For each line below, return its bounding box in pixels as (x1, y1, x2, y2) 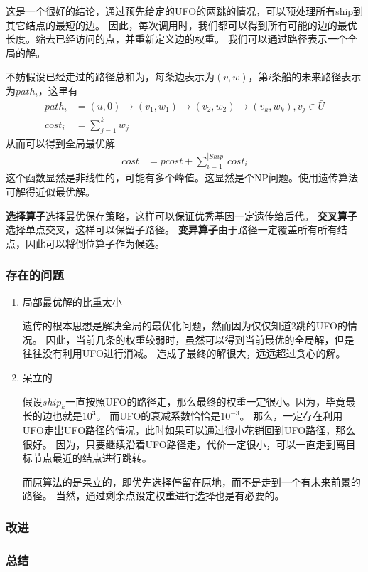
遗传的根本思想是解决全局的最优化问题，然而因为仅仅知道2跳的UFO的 (22, 318, 347, 333)
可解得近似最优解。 (6, 184, 95, 199)
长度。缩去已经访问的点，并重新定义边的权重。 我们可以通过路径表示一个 (6, 31, 347, 46)
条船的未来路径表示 (271, 69, 362, 84)
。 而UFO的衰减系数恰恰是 (96, 408, 221, 423)
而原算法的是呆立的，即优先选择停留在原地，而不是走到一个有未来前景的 (22, 474, 361, 489)
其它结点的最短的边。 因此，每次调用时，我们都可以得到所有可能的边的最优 (6, 17, 357, 32)
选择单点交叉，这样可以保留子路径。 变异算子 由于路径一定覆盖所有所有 (6, 222, 337, 237)
